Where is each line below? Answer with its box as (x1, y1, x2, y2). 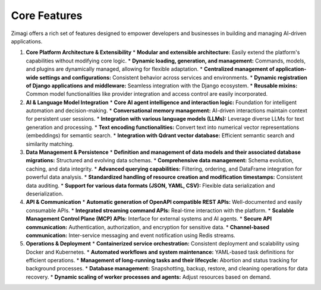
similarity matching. (26, 140, 74, 147)
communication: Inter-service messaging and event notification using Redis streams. (26, 232, 235, 239)
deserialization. (26, 190, 64, 197)
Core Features (11, 9, 83, 22)
